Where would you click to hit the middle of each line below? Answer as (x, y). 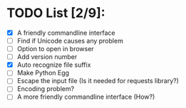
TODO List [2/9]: (56, 13)
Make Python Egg (43, 73)
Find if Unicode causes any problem (70, 41)
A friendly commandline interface (66, 33)
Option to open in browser (55, 49)
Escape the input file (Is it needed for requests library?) (98, 81)
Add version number (47, 57)
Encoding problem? (46, 89)
